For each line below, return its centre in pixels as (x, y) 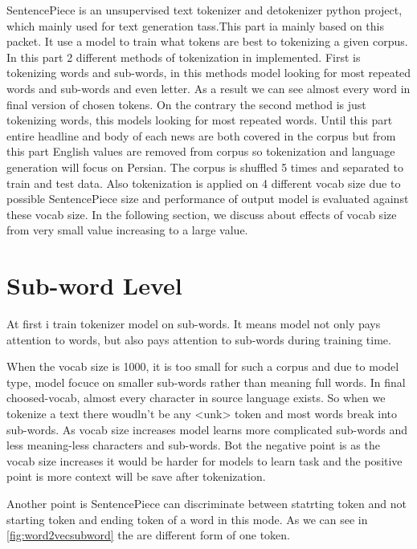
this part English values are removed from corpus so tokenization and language (201, 151)
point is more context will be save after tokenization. (136, 476)
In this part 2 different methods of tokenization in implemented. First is (184, 57)
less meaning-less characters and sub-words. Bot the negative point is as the (193, 445)
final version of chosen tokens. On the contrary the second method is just (186, 104)
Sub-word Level (94, 285)
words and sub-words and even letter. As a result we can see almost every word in (208, 88)
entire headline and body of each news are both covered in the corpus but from (201, 135)
